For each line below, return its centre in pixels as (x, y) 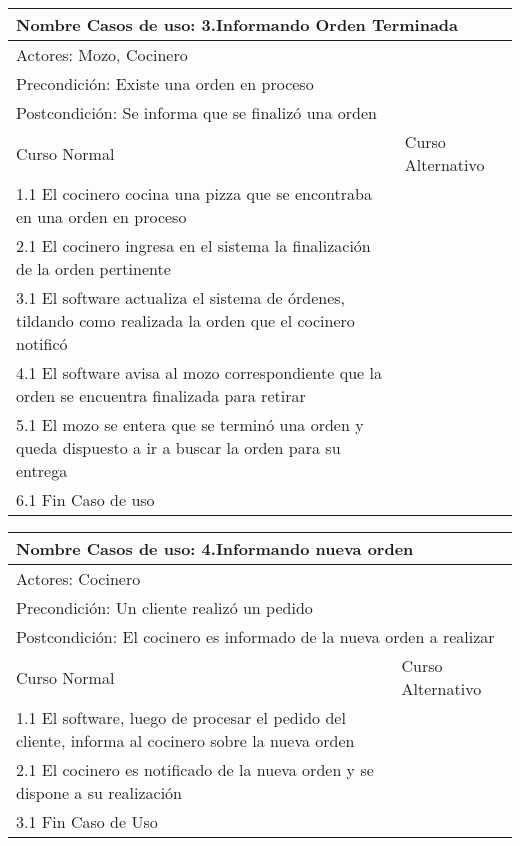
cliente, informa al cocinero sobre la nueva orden (185, 740)
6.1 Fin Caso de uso (85, 499)
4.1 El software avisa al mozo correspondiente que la (199, 372)
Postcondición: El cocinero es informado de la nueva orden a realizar (255, 636)
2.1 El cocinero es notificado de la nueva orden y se (195, 769)
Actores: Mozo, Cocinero (102, 54)
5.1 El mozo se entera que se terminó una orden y (190, 424)
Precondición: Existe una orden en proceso (165, 83)
